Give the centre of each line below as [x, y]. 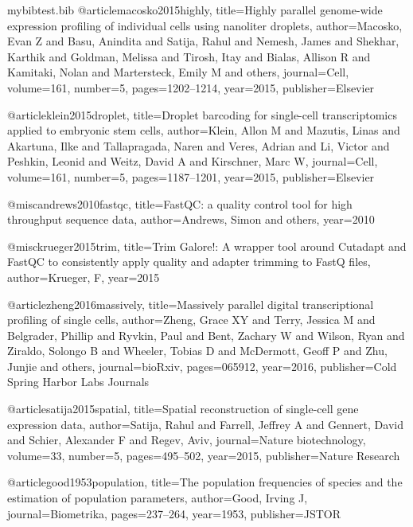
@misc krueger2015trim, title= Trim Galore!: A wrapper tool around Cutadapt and [207, 246]
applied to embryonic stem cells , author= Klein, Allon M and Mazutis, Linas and [204, 130]
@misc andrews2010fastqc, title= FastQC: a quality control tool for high [180, 203]
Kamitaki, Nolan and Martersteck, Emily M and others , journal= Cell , [178, 72]
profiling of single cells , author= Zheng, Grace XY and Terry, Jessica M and [191, 320]
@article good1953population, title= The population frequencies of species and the [205, 482]
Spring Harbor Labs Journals [78, 382]
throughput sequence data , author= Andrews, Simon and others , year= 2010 [191, 219]
